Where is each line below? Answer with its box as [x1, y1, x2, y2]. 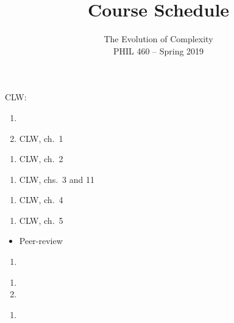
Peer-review [19, 234, 63, 247]
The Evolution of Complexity [104, 32, 213, 45]
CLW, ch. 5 [19, 213, 63, 226]
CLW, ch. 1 [19, 132, 63, 144]
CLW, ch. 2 [19, 152, 63, 165]
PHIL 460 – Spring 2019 [113, 44, 204, 57]
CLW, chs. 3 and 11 [19, 173, 94, 185]
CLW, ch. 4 [19, 193, 63, 206]
